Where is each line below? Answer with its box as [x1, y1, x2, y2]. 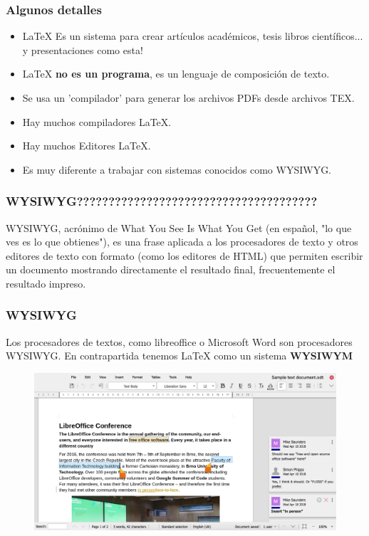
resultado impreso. [6, 275, 86, 290]
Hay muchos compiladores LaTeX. [22, 114, 172, 129]
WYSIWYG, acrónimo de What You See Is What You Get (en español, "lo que [6, 220, 352, 235]
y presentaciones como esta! [22, 42, 143, 57]
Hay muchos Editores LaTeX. [22, 138, 151, 153]
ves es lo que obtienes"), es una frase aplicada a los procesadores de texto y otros [6, 234, 358, 249]
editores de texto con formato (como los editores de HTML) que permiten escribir [6, 248, 363, 263]
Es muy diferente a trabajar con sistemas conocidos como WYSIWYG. [22, 162, 332, 177]
